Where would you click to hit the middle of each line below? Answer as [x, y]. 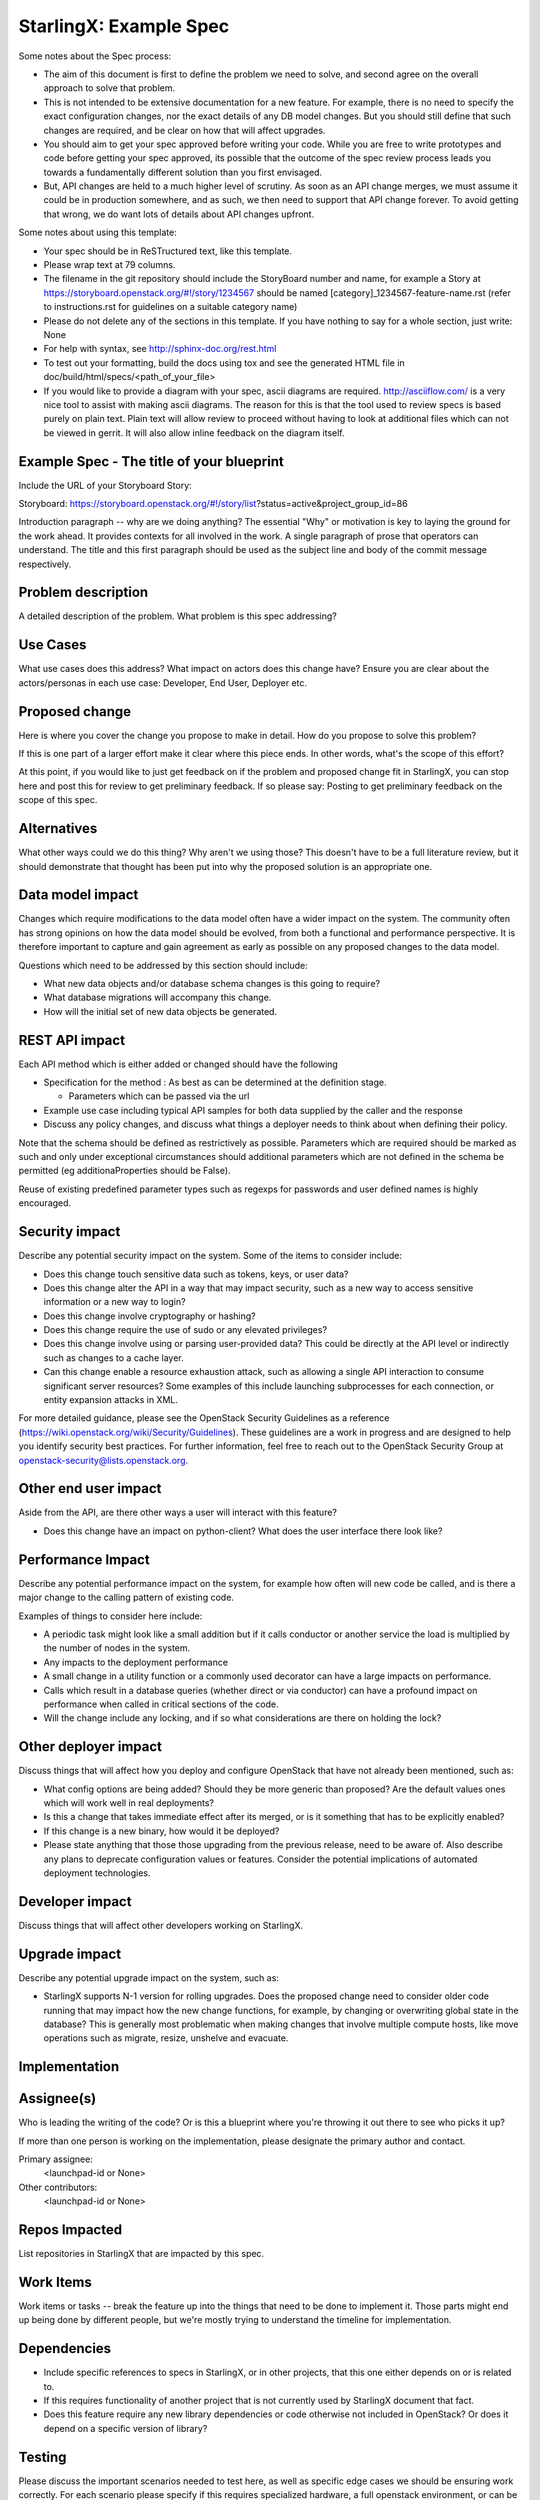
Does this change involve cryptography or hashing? [150, 1316]
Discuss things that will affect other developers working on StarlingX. [161, 1925]
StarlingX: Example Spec [124, 26]
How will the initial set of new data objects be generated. [160, 1011]
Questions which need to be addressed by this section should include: [163, 965]
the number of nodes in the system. [117, 1648]
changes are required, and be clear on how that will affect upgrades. [184, 130]
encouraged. [45, 1203]
